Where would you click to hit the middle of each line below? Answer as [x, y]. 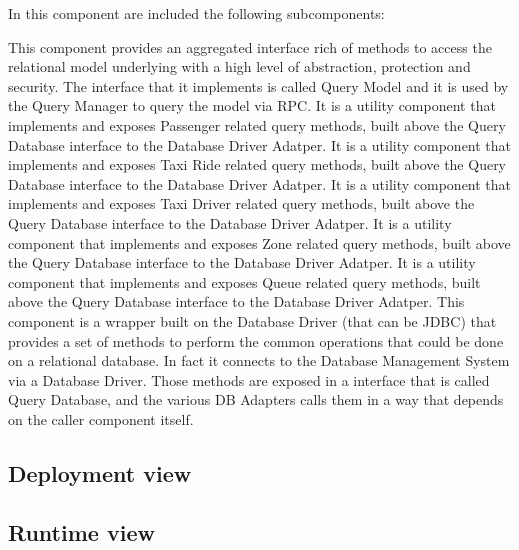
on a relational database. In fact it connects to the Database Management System [259, 360]
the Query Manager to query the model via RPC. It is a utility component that [252, 105]
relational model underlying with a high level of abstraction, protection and [239, 66]
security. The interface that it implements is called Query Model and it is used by [258, 85]
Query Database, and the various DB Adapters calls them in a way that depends [256, 399]
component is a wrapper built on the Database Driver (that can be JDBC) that [252, 320]
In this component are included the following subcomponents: [196, 13]
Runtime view [81, 531]
